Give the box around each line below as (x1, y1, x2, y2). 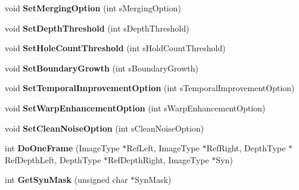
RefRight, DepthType (206, 142, 286, 154)
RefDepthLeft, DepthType (5, 153, 101, 166)
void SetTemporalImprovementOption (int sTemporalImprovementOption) (5, 82, 295, 94)
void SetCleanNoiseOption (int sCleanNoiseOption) (5, 122, 204, 134)
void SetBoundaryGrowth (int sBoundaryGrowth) (5, 61, 198, 74)
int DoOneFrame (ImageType (5, 142, 120, 154)
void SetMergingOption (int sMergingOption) (5, 2, 181, 14)
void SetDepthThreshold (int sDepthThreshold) (5, 21, 189, 34)
